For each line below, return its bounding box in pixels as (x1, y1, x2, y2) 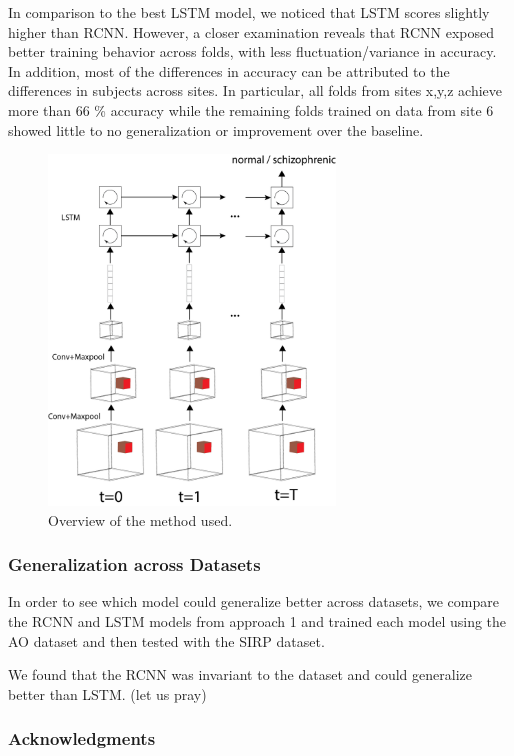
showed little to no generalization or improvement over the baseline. (8, 119, 424, 140)
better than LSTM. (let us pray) (8, 683, 207, 704)
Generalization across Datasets (8, 552, 261, 577)
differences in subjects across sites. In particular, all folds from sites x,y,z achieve (8, 80, 503, 101)
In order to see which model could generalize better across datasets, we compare (8, 591, 499, 612)
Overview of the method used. (48, 509, 233, 530)
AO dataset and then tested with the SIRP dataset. (8, 630, 325, 651)
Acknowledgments (8, 726, 156, 751)
